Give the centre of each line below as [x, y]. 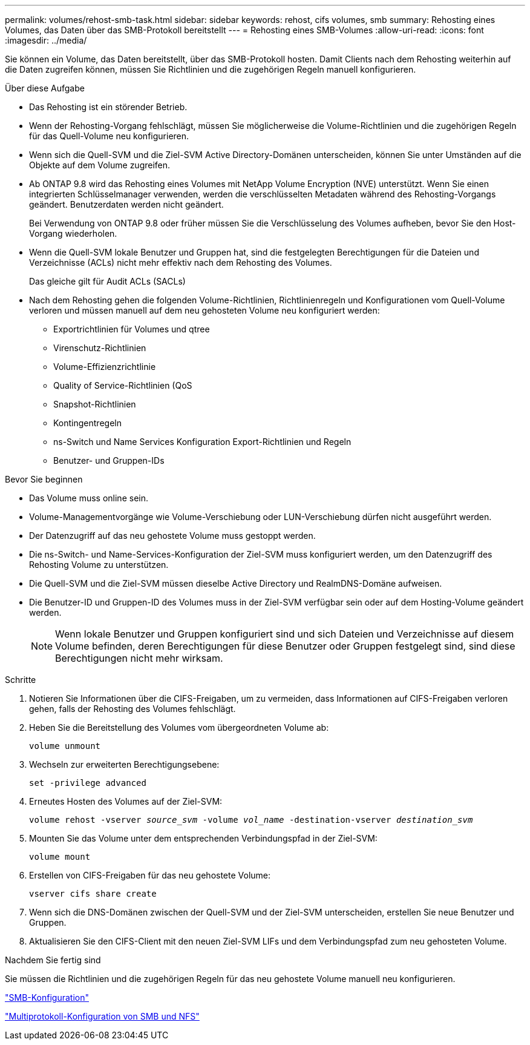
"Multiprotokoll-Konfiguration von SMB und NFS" [102, 1016]
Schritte [21, 680]
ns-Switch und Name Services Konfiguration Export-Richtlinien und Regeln [202, 442]
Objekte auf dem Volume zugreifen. [100, 165]
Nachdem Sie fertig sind [53, 960]
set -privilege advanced [88, 783]
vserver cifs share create [93, 894]
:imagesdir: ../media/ [46, 40]
